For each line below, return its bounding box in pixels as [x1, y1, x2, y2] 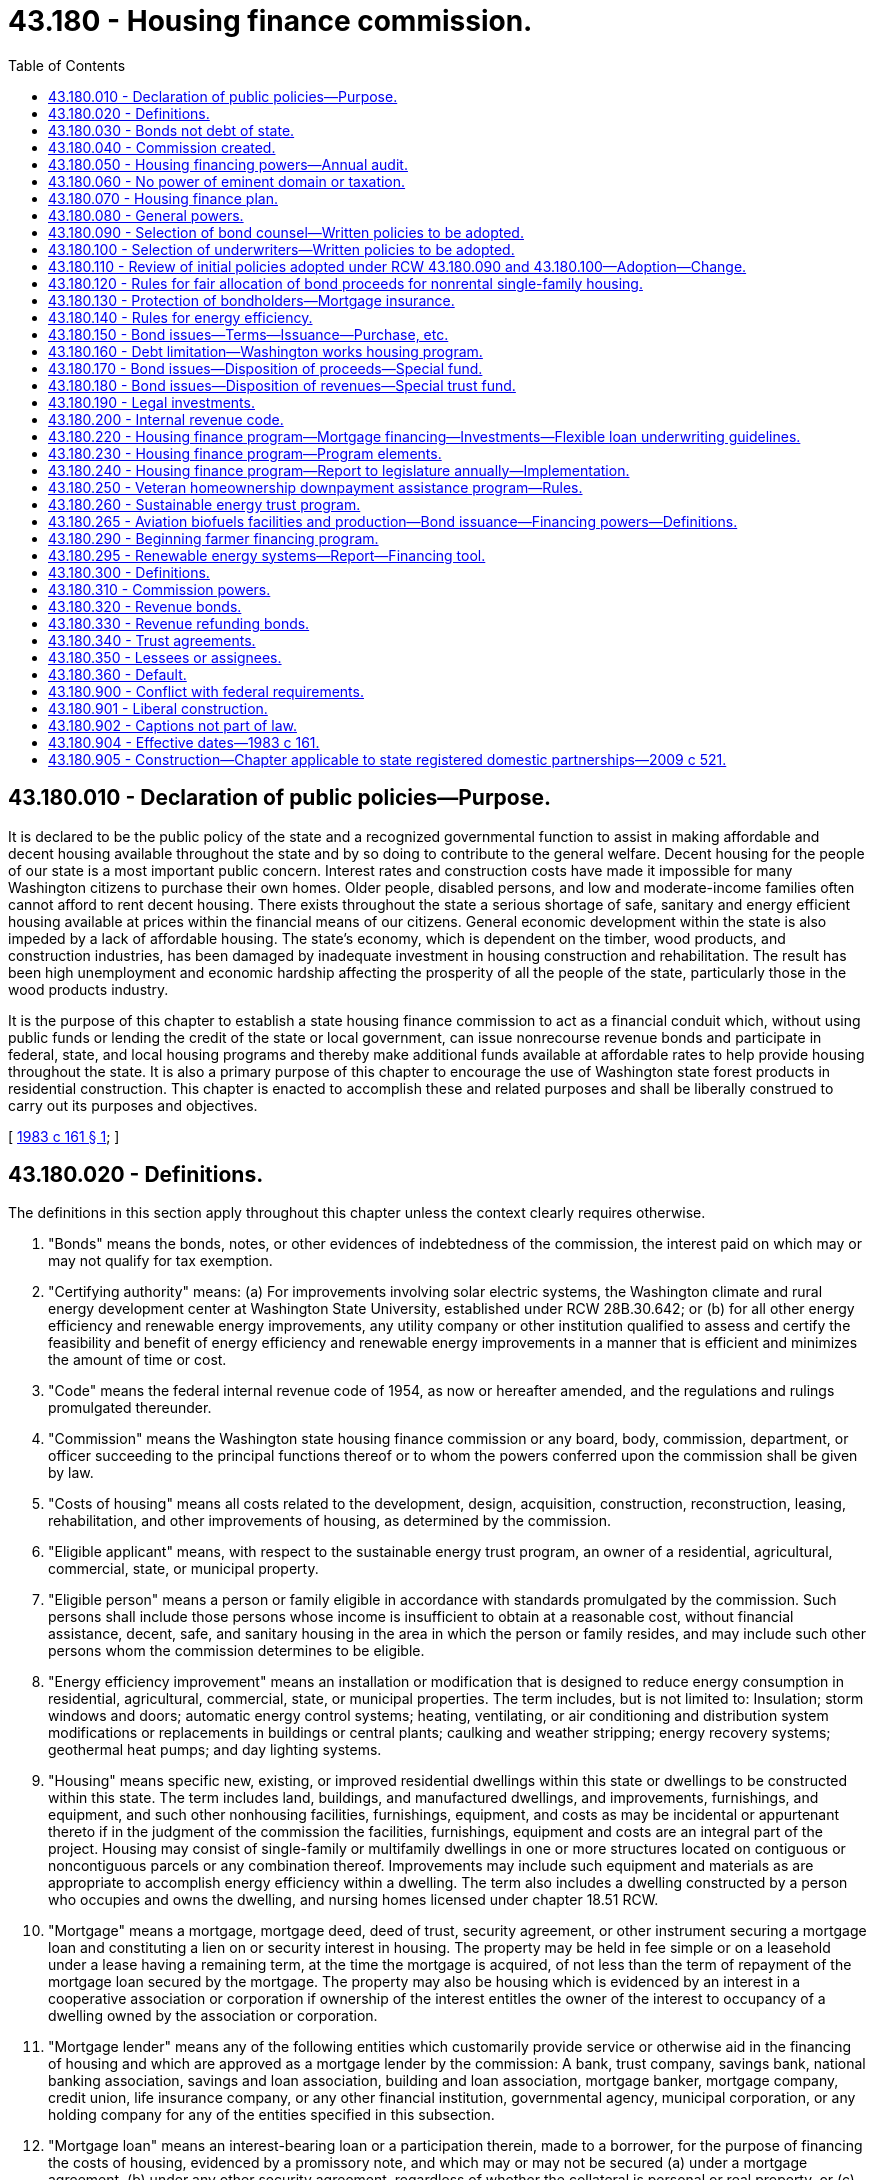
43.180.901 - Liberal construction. [48, 699, 268, 717]
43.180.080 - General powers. [48, 206, 244, 224]
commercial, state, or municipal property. [48, 1560, 319, 1578]
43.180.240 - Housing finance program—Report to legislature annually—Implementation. [48, 461, 630, 479]
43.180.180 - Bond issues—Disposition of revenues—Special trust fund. [48, 376, 516, 394]
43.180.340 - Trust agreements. [48, 631, 256, 649]
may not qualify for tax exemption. [48, 1252, 273, 1270]
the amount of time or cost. [48, 1351, 227, 1369]
